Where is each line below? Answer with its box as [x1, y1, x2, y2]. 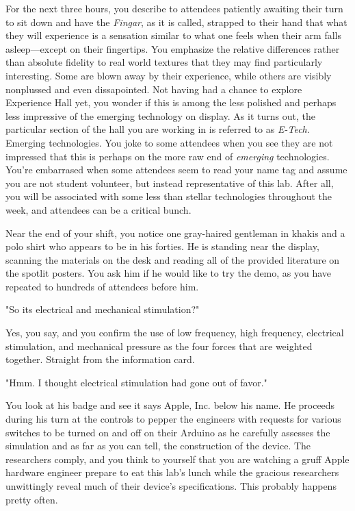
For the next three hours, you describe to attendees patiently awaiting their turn [5, 1, 343, 15]
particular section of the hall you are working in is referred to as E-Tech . [5, 122, 310, 136]
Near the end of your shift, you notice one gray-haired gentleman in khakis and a [5, 225, 345, 240]
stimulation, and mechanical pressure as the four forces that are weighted [5, 338, 313, 353]
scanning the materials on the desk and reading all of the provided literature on [5, 252, 340, 266]
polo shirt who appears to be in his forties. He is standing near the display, [5, 239, 319, 253]
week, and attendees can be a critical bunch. [5, 202, 192, 216]
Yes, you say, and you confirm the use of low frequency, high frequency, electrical [5, 325, 344, 340]
